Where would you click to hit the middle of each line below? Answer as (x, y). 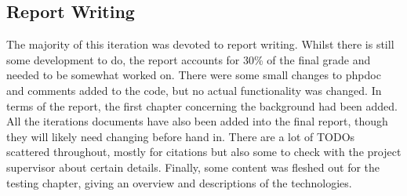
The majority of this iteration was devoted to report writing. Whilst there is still (200, 44)
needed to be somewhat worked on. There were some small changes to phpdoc (194, 75)
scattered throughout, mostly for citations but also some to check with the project (204, 152)
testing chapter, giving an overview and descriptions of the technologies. (179, 182)
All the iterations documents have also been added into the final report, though (197, 121)
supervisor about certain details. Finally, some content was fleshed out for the (193, 167)
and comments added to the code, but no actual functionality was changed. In (194, 90)
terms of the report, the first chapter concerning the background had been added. (202, 105)
